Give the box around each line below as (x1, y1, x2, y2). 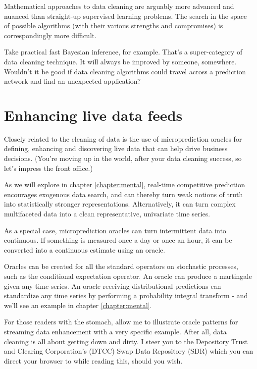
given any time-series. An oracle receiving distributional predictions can (4, 280, 221, 291)
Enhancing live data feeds (4, 105, 183, 125)
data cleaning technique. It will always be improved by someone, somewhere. (4, 56, 237, 66)
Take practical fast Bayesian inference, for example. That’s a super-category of (4, 47, 243, 57)
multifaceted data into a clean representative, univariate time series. (4, 209, 210, 219)
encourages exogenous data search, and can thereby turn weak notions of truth (4, 189, 243, 199)
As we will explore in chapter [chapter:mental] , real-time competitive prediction (4, 179, 245, 190)
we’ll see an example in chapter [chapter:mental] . (4, 300, 152, 310)
